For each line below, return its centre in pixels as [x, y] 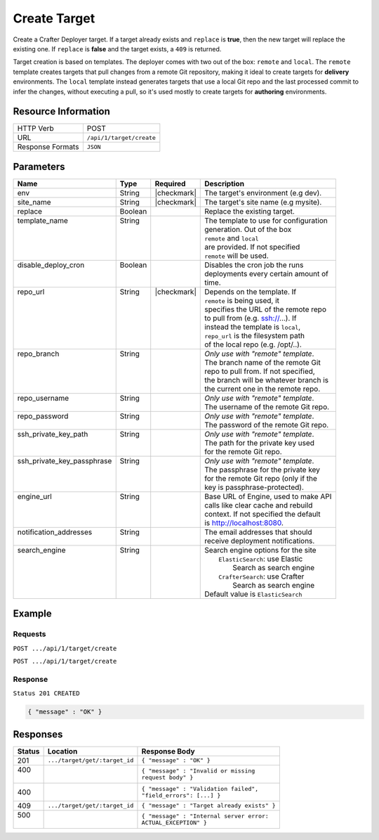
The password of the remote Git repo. [267, 425]
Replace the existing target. [250, 211]
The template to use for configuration [266, 220]
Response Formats [48, 147]
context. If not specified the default [262, 514]
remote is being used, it [242, 300]
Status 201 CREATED [46, 693]
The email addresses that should [258, 532]
